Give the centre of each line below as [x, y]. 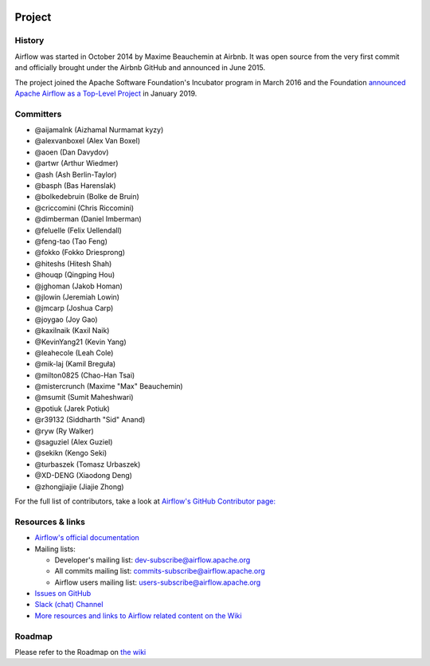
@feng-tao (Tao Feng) [71, 241]
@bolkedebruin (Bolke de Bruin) [87, 197]
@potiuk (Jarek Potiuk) [72, 408]
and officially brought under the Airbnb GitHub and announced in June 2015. [140, 68]
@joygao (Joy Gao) [66, 319]
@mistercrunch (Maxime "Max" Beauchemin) [109, 386]
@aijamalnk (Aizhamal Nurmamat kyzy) [99, 130]
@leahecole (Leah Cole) [74, 353]
